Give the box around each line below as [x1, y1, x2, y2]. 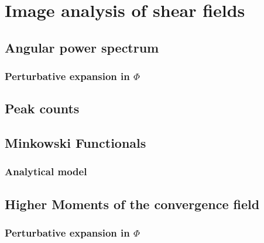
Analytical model [5, 164, 87, 179]
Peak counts [5, 99, 80, 117]
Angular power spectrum [5, 38, 159, 56]
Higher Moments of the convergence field [5, 195, 260, 213]
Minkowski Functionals [5, 134, 146, 152]
